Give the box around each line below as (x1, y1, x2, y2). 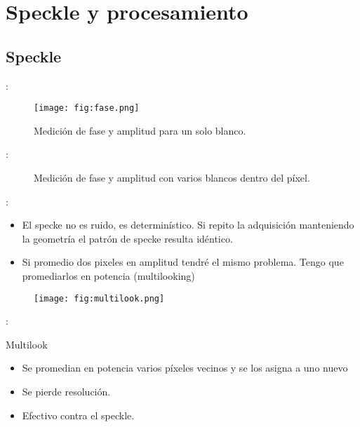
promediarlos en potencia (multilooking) (22, 268, 195, 283)
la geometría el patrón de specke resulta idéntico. (22, 231, 233, 245)
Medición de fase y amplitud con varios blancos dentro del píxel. (34, 170, 310, 185)
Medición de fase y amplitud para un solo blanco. (34, 123, 246, 137)
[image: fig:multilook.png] (34, 293, 165, 304)
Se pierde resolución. (22, 384, 111, 399)
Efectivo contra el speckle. (22, 407, 135, 422)
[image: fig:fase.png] (34, 103, 140, 114)
